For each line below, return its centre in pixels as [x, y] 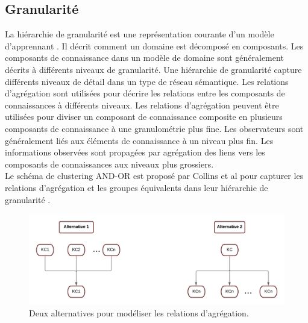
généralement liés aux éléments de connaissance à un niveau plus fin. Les [139, 140]
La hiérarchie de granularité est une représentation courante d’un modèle [140, 34]
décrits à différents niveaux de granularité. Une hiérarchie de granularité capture [153, 69]
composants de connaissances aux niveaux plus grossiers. [109, 164]
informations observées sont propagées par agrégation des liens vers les [135, 152]
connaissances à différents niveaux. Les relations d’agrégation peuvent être [142, 105]
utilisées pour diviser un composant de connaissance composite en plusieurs [144, 117]
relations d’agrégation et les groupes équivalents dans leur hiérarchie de [137, 187]
